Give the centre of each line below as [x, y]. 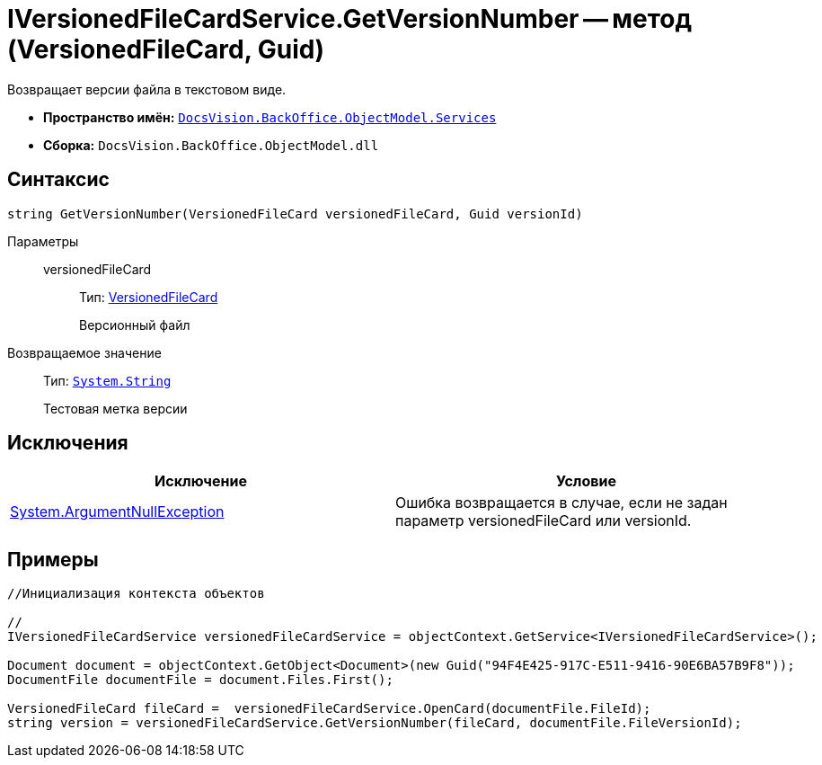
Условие [586, 481]
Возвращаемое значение [84, 352]
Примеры [53, 559]
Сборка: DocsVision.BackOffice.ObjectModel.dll [211, 145]
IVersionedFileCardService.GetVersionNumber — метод [350, 19]
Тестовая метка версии [115, 408]
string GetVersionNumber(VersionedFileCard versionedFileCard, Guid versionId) [295, 213]
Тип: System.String [107, 380]
